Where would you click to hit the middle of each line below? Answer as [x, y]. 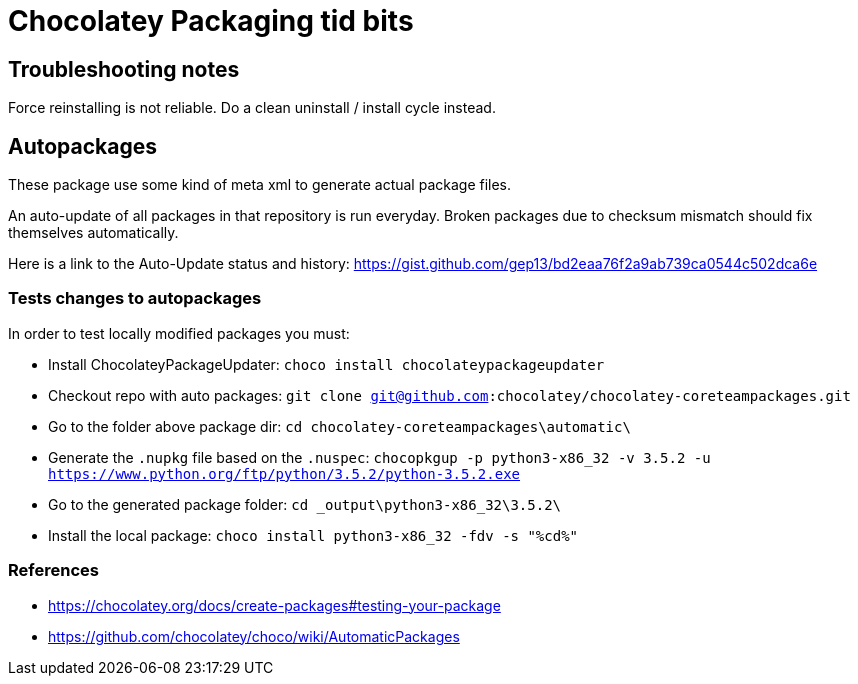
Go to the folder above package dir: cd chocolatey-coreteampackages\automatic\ [339, 426]
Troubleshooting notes [124, 69]
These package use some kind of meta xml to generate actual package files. [260, 185]
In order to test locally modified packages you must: [179, 333]
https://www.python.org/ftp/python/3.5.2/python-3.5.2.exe [284, 473]
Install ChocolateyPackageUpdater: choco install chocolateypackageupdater [326, 364]
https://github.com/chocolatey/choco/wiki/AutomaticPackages [254, 636]
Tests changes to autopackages [135, 298]
